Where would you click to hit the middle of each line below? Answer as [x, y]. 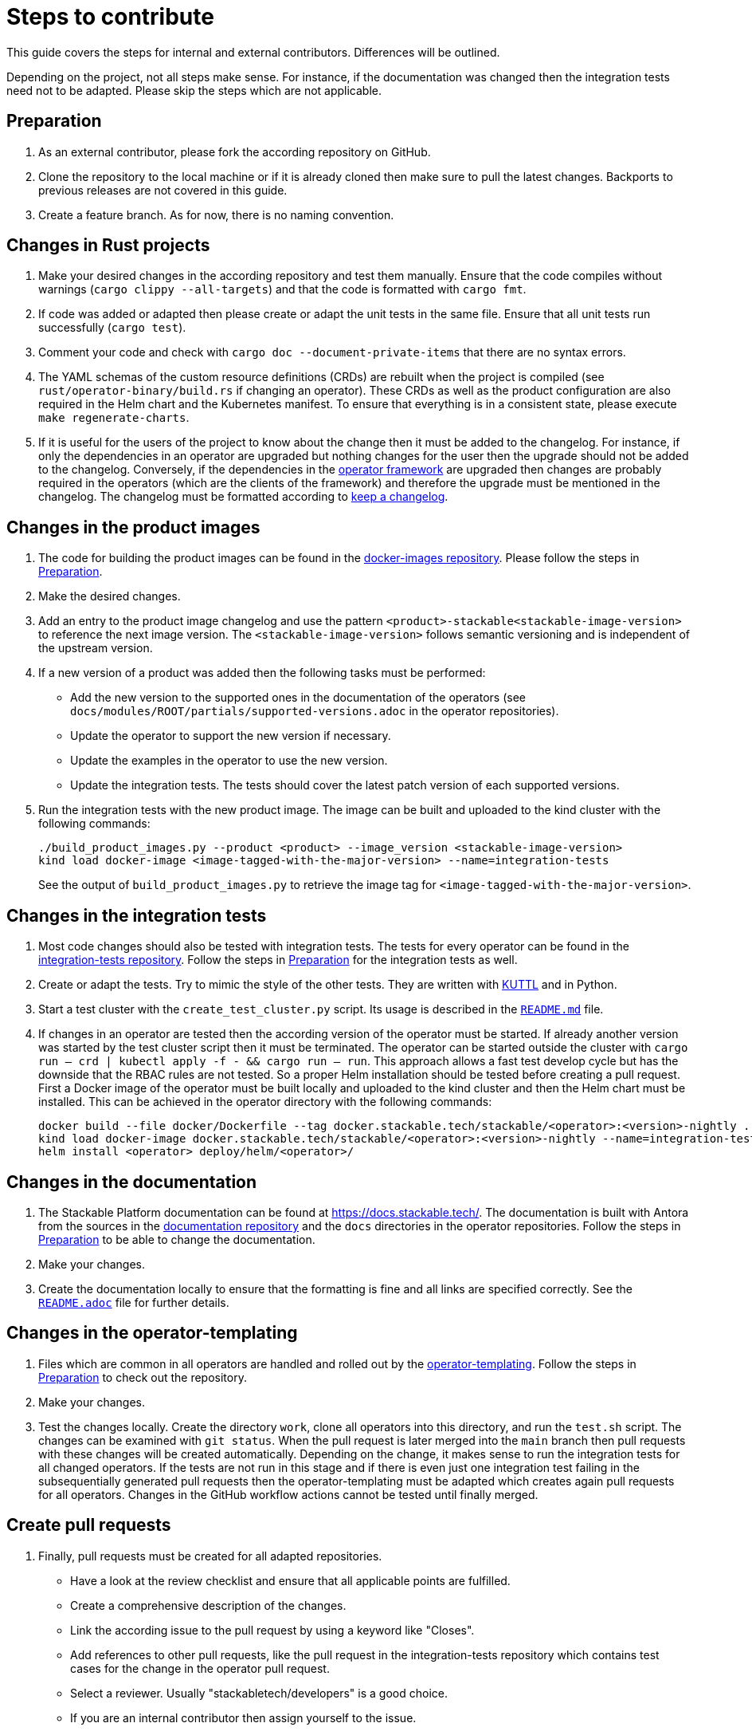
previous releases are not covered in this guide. [163, 190]
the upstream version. [96, 648]
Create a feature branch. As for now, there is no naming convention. [216, 214]
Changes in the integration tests [137, 915]
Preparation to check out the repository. [143, 1377]
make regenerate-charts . [114, 418]
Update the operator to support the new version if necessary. [231, 736]
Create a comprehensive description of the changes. [208, 1605]
